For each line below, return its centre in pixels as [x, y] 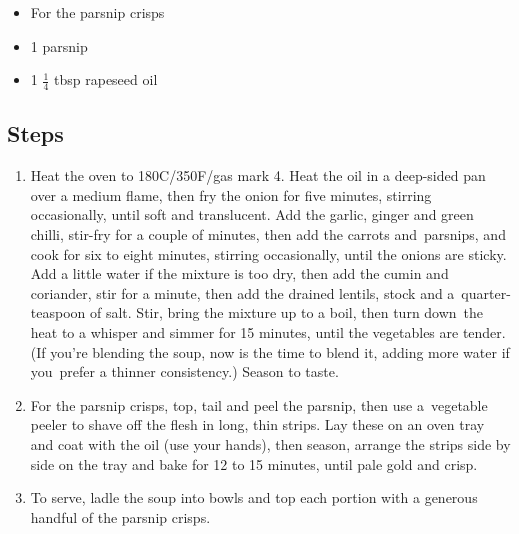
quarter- [486, 292]
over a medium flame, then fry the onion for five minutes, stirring [231, 194]
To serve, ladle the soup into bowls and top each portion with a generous [254, 497]
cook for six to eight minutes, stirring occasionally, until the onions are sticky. [268, 253]
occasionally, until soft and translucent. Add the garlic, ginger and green [252, 214]
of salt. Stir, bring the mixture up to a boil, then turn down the [286, 312]
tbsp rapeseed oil [106, 79]
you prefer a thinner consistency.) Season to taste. [184, 371]
